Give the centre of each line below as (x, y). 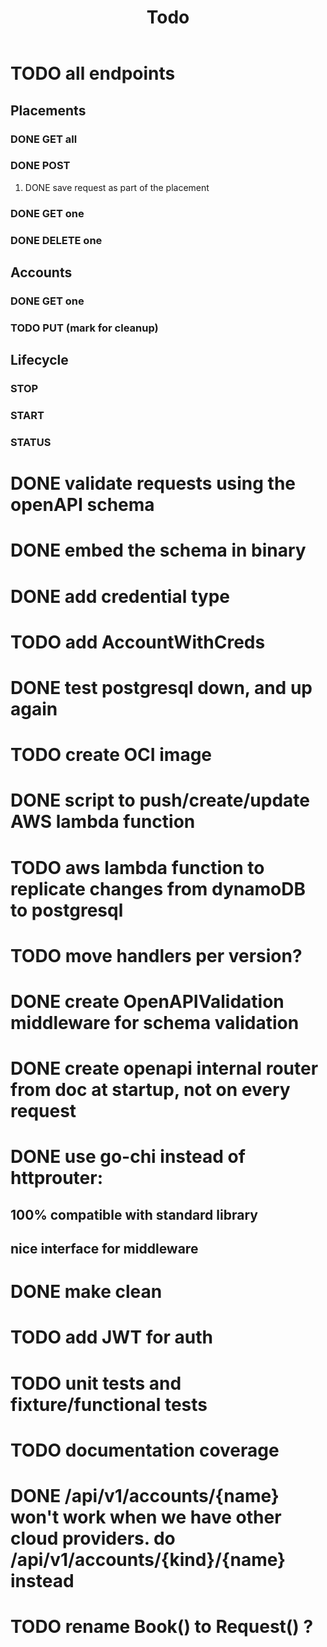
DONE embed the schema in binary (158, 550)
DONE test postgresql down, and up (161, 687)
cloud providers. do (93, 1538)
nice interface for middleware (104, 1249)
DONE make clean (86, 1292)
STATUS (31, 443)
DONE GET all (44, 139)
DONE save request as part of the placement (117, 187)
